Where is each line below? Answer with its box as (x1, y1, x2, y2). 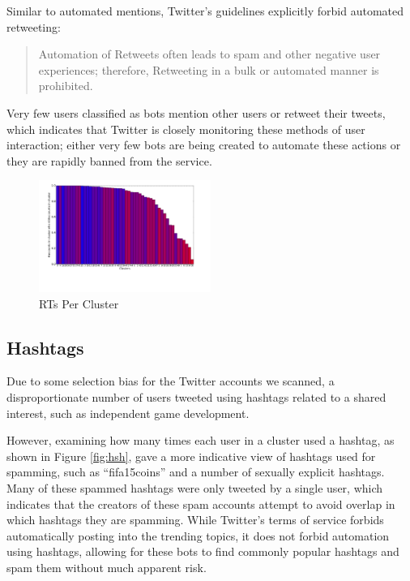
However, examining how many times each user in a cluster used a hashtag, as (6, 432, 395, 449)
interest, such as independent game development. (6, 404, 250, 421)
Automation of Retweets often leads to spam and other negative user (38, 45, 381, 62)
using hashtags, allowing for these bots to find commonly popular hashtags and (6, 543, 399, 560)
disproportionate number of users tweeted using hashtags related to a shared (6, 389, 387, 405)
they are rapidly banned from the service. (6, 152, 212, 169)
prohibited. (38, 77, 93, 94)
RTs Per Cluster (39, 295, 119, 312)
